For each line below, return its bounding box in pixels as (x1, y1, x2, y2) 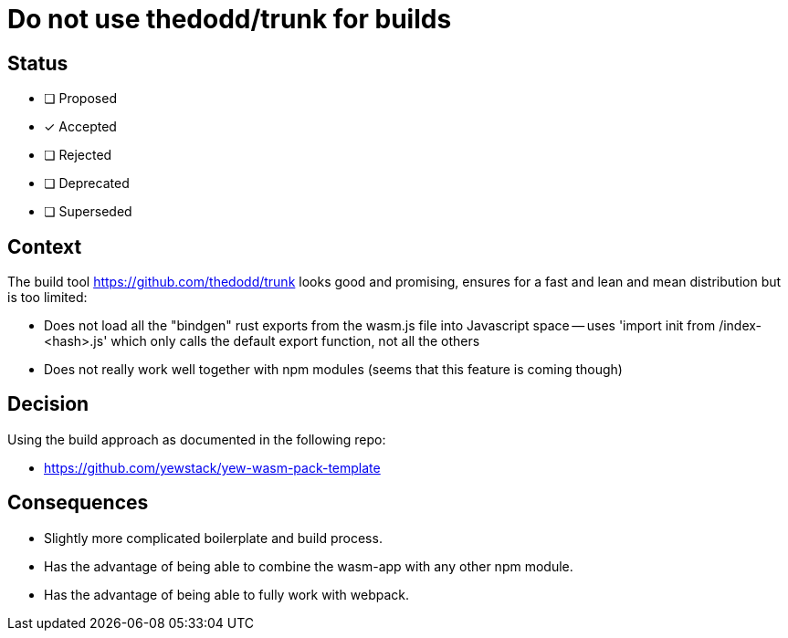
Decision (7, 392, 89, 416)
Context (7, 235, 82, 258)
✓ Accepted (44, 119, 117, 135)
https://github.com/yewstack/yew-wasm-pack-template (44, 459, 381, 476)
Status (7, 51, 68, 75)
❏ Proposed (44, 90, 117, 107)
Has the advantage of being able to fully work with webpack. (44, 586, 410, 602)
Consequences (7, 491, 149, 515)
